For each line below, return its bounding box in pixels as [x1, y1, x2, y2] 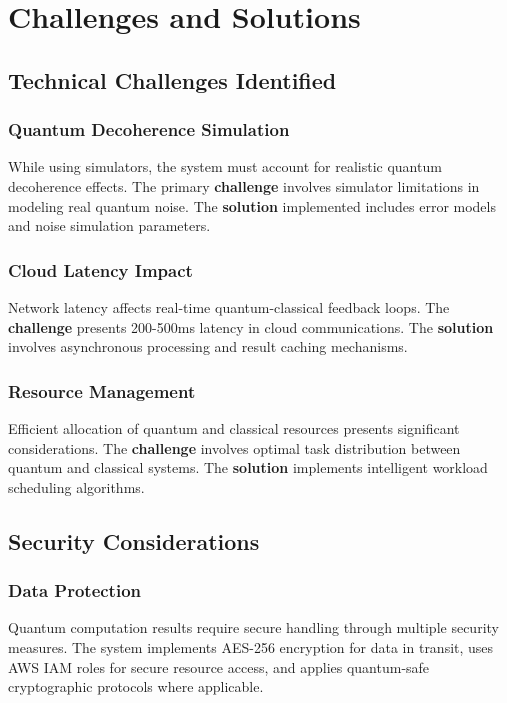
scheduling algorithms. [8, 476, 145, 497]
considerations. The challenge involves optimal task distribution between [8, 437, 461, 458]
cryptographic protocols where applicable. [8, 676, 264, 697]
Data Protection [8, 578, 142, 603]
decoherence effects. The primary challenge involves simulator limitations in [8, 175, 480, 196]
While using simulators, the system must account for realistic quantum [8, 156, 442, 177]
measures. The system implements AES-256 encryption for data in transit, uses [8, 636, 494, 657]
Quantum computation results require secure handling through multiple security [8, 617, 499, 638]
